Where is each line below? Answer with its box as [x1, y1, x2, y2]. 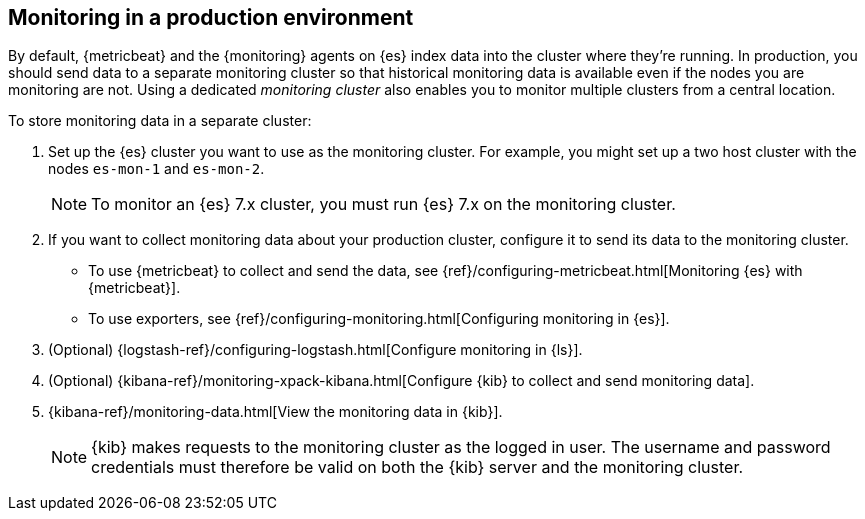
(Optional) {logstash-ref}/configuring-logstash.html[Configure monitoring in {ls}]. [48, 341, 583, 359]
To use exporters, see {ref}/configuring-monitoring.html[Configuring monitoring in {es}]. [88, 310, 670, 328]
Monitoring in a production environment [8, 5, 414, 30]
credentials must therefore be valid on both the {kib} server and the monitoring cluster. [91, 457, 744, 478]
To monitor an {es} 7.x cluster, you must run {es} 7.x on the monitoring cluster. [91, 194, 676, 215]
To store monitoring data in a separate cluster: [8, 112, 312, 130]
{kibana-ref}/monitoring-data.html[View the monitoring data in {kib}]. [48, 403, 503, 421]
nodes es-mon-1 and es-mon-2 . [48, 160, 265, 178]
